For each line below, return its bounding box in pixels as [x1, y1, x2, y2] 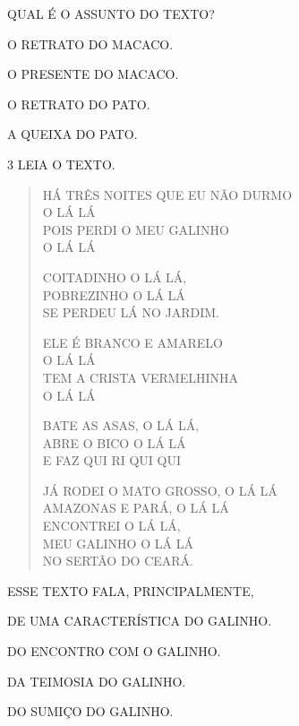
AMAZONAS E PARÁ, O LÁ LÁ [42, 498, 229, 517]
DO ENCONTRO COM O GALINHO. [7, 642, 221, 661]
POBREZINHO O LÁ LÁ [42, 285, 185, 304]
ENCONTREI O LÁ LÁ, [42, 516, 181, 535]
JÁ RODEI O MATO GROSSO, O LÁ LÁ [42, 480, 278, 499]
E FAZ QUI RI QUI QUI [42, 451, 181, 470]
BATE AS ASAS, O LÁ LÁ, [42, 416, 200, 435]
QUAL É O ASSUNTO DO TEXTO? [7, 4, 215, 22]
